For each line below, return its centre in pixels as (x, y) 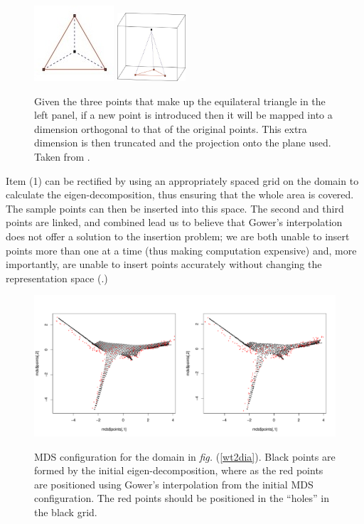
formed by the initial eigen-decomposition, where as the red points (179, 470)
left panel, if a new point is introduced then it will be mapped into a (183, 115)
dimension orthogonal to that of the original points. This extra (171, 128)
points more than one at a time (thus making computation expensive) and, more (181, 250)
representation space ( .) (57, 278)
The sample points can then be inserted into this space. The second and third (175, 208)
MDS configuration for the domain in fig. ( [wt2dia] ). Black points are (185, 456)
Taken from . (62, 156)
